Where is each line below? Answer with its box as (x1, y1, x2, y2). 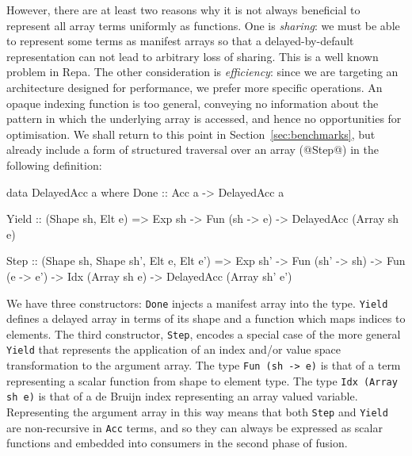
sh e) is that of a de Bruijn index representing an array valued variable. (6, 388, 358, 404)
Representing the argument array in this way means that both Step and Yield (6, 404, 388, 420)
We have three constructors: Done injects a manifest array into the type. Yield (6, 294, 388, 311)
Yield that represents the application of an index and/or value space (6, 341, 341, 358)
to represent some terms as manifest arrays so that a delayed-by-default (6, 33, 354, 49)
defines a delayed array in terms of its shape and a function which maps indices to (6, 310, 406, 327)
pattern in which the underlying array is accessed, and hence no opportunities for (6, 110, 402, 127)
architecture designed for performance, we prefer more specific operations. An (6, 79, 383, 95)
